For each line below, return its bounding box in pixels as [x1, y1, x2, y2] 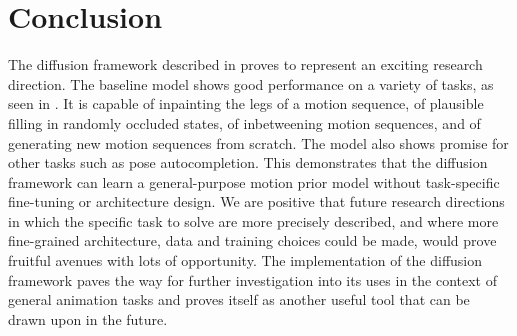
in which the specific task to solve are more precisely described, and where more [8, 210, 499, 231]
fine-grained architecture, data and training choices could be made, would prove [8, 230, 497, 251]
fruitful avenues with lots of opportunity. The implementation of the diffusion [8, 250, 483, 271]
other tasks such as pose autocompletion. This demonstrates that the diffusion [8, 152, 488, 173]
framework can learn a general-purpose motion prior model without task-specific [8, 171, 500, 192]
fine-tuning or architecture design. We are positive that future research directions [8, 191, 505, 212]
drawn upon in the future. [8, 308, 168, 329]
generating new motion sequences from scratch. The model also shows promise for [8, 132, 509, 153]
